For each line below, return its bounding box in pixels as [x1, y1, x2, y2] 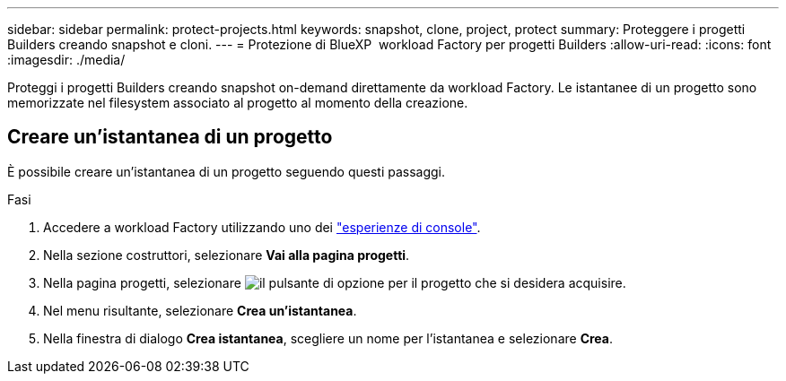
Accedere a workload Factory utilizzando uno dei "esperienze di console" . [43, 219, 481, 235]
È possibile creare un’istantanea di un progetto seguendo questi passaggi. [7, 163, 446, 179]
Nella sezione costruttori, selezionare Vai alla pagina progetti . [43, 247, 410, 263]
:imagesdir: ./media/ [7, 52, 126, 67]
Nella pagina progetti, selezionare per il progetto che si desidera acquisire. [43, 274, 626, 290]
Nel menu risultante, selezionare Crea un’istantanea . [43, 302, 357, 318]
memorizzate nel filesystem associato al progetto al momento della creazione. [7, 95, 468, 110]
